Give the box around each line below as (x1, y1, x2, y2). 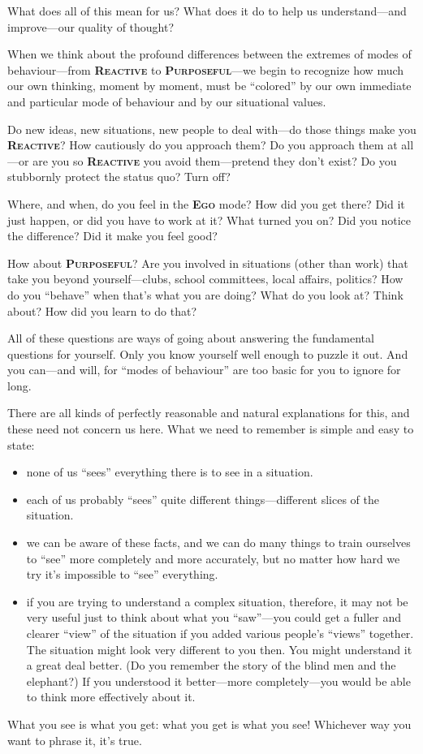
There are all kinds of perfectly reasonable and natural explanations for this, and (7, 404, 410, 421)
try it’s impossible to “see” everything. (26, 566, 218, 583)
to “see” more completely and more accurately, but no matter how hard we (26, 549, 400, 567)
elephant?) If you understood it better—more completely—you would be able (26, 672, 411, 689)
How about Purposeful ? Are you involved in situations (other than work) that (7, 254, 408, 271)
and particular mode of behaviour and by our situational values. (7, 93, 326, 110)
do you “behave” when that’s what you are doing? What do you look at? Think (7, 286, 404, 303)
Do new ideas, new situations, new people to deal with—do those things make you (7, 120, 417, 137)
